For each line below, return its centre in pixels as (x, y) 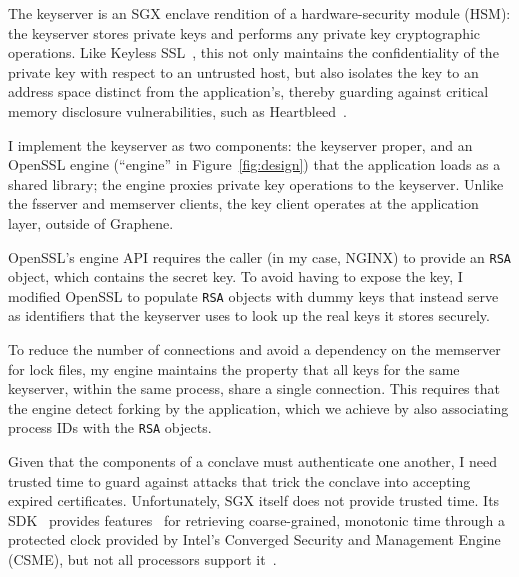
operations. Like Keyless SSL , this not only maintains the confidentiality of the (253, 52)
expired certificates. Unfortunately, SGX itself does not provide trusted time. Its (254, 500)
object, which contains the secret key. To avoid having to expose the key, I (235, 276)
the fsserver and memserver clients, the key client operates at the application (243, 203)
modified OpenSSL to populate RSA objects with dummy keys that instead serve (253, 295)
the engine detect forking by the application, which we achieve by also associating (258, 407)
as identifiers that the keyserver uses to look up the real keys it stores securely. (249, 315)
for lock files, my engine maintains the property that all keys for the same (234, 368)
